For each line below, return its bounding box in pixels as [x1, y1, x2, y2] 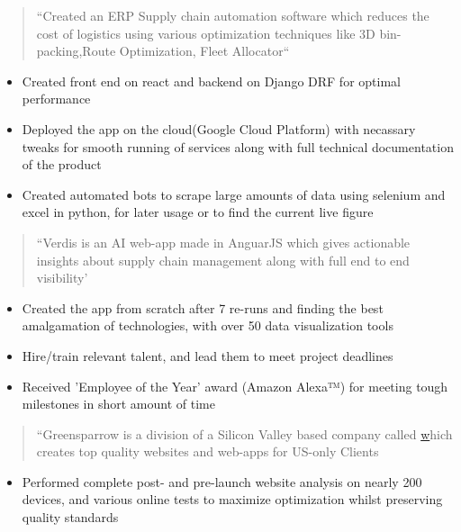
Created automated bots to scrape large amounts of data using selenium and [22, 185, 446, 203]
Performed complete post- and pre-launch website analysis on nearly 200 [22, 472, 422, 491]
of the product [22, 155, 102, 174]
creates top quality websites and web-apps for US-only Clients [36, 442, 379, 461]
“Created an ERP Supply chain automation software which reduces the [36, 6, 429, 24]
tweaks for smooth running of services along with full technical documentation [22, 137, 454, 156]
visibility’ [36, 268, 88, 287]
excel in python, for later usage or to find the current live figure [22, 203, 374, 221]
